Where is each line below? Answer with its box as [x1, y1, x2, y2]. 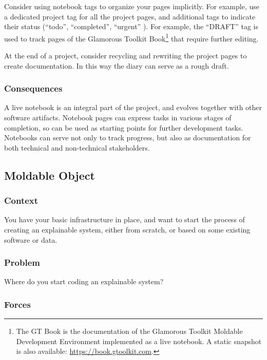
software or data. [4, 234, 58, 245]
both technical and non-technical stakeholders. [4, 142, 150, 153]
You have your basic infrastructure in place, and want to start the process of [4, 214, 245, 225]
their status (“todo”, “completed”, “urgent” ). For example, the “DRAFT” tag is [4, 21, 258, 32]
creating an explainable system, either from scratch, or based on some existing [4, 224, 251, 235]
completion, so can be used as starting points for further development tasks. [4, 122, 243, 133]
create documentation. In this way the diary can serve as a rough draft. [4, 60, 229, 71]
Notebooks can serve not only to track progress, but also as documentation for [4, 132, 251, 143]
